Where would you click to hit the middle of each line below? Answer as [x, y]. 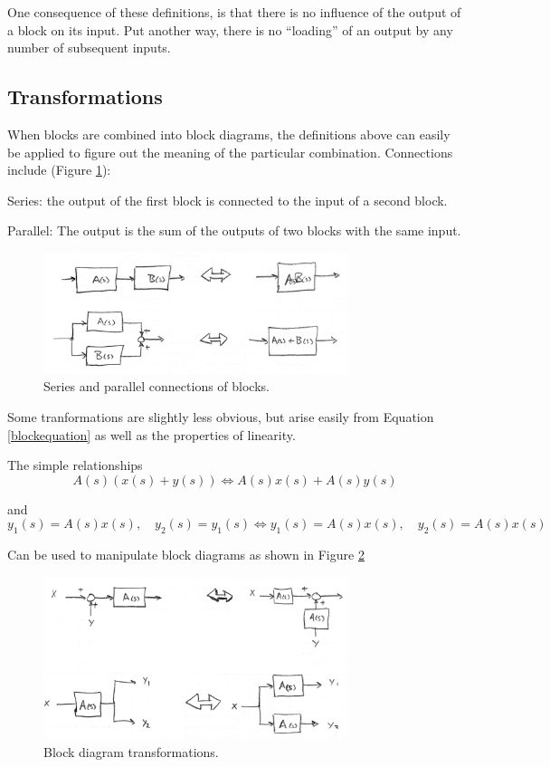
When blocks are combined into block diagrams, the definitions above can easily [229, 134]
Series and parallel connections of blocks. [156, 386]
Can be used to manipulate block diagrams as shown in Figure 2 [186, 555]
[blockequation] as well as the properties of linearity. [152, 434]
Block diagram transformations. [131, 751]
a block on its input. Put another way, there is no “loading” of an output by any [230, 29]
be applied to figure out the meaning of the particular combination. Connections [230, 152]
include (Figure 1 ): [59, 170]
